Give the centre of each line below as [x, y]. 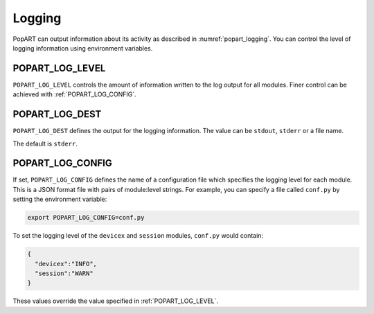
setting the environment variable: [60, 199]
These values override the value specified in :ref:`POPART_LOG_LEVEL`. [116, 301]
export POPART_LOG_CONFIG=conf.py [86, 218]
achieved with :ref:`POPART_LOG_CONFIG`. [74, 94]
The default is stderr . [45, 143]
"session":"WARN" [64, 273]
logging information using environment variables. [83, 48]
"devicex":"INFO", [66, 264]
